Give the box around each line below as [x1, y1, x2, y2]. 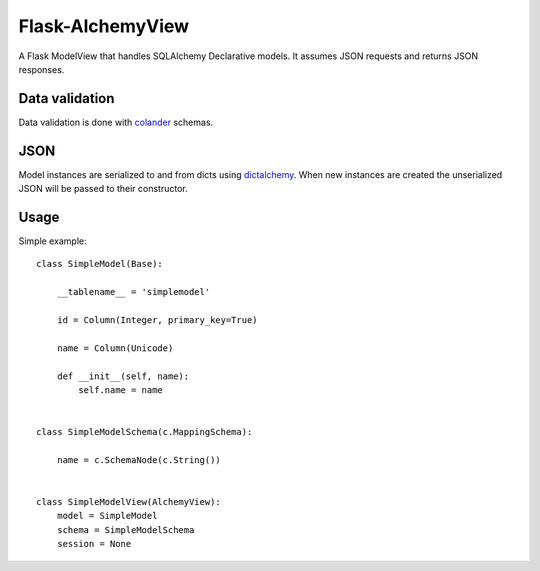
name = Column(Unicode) [56, 342, 174, 354]
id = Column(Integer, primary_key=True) [56, 315, 259, 325]
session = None [56, 538, 132, 550]
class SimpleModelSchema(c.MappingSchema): [36, 426, 253, 438]
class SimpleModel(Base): [36, 258, 164, 270]
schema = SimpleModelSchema [56, 524, 195, 535]
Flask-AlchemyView [18, 15, 190, 37]
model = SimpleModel [56, 510, 158, 522]
